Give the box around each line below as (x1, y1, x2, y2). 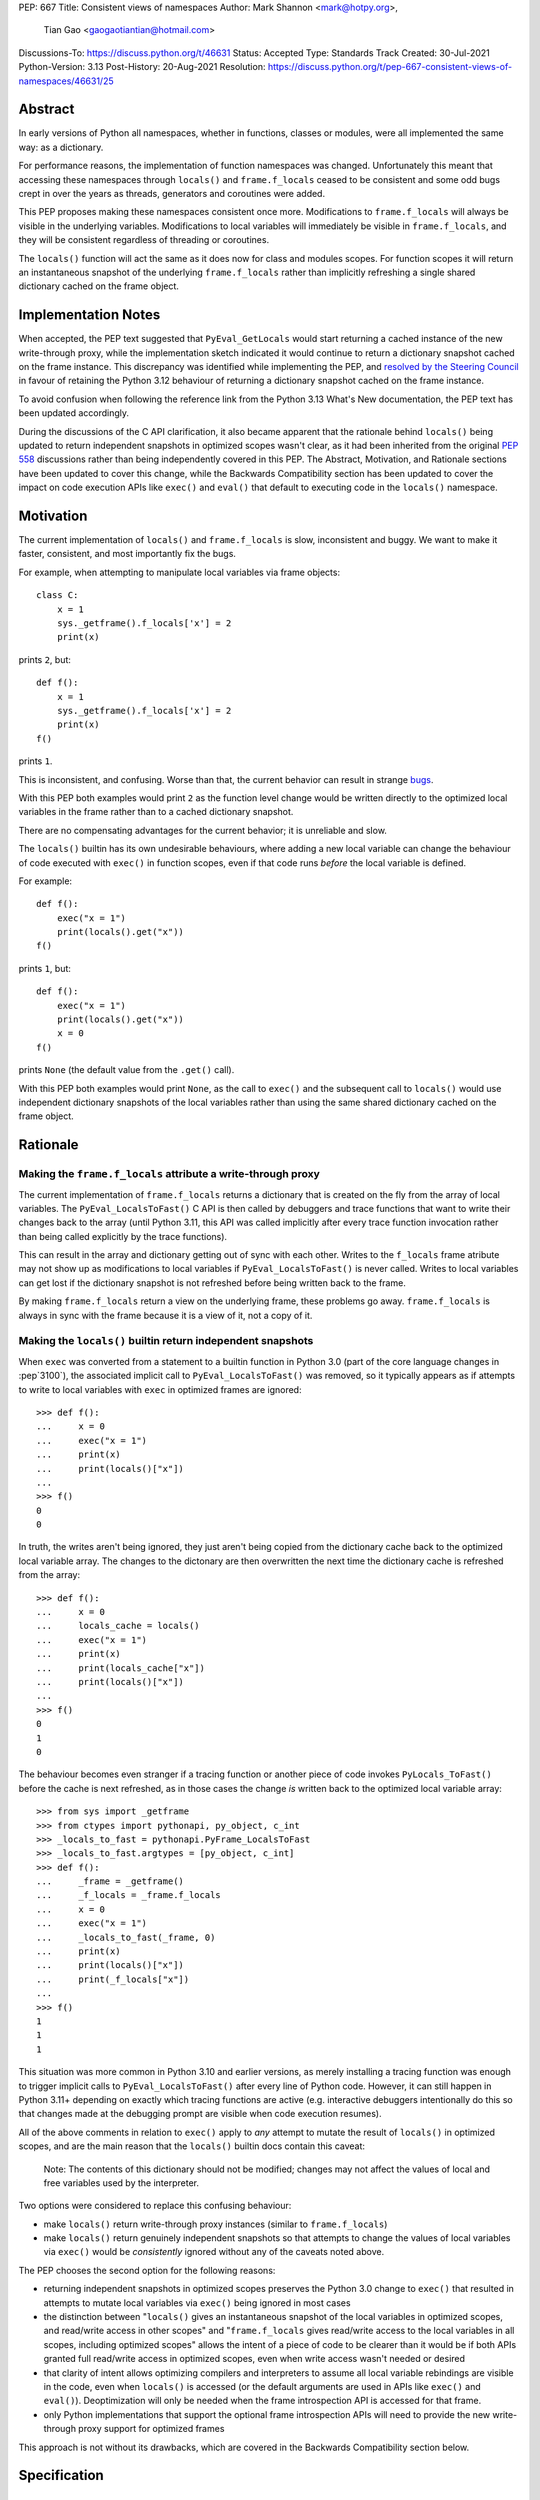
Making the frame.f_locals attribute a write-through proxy (18, 1167, 320, 1181)
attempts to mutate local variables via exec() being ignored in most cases (43, 2296, 351, 2309)
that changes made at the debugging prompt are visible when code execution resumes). (18, 2108, 382, 2120)
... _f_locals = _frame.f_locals (36, 1890, 222, 1901)
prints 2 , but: (18, 653, 72, 665)
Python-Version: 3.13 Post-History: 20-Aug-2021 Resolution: (18, 61, 266, 73)
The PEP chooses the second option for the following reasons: (18, 2264, 276, 2276)
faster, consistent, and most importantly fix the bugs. (18, 548, 237, 560)
